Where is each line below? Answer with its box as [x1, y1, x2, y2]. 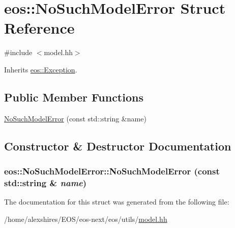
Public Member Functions [4, 89, 143, 105]
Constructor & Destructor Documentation [4, 138, 231, 154]
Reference [4, 17, 75, 38]
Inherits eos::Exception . [4, 64, 77, 74]
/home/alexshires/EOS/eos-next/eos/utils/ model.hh [4, 213, 167, 224]
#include [4, 47, 33, 58]
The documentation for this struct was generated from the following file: [4, 196, 229, 207]
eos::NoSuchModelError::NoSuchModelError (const [4, 165, 220, 177]
